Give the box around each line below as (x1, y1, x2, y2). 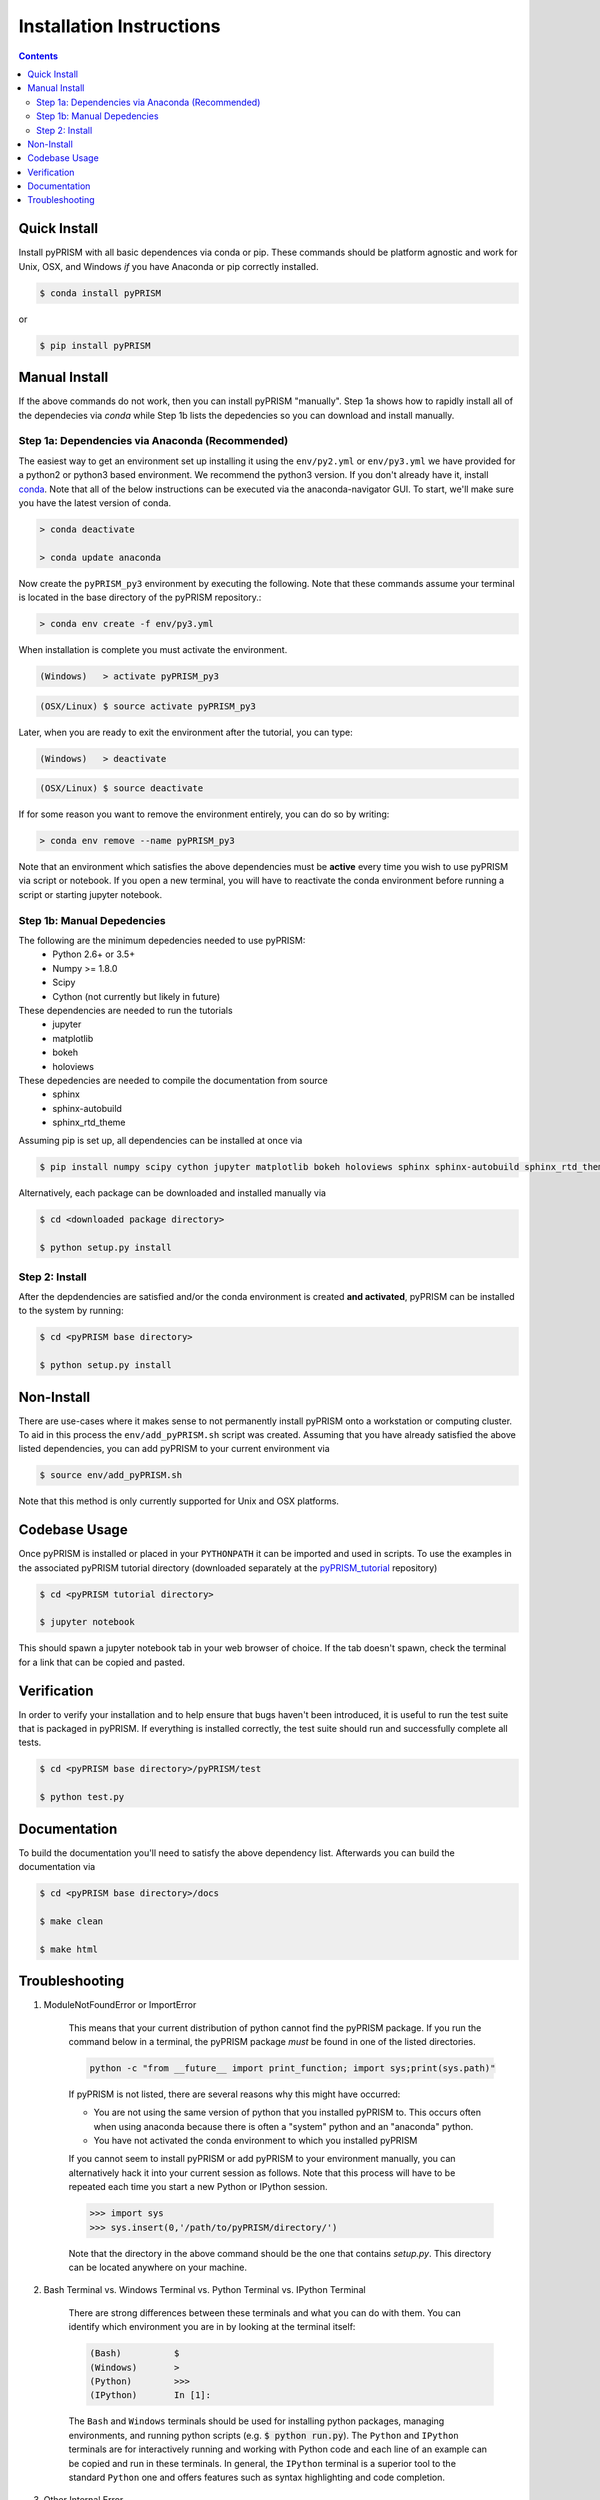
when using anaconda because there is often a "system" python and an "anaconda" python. (93, 2120, 474, 2132)
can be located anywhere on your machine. (68, 2261, 247, 2274)
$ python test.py (39, 1791, 125, 1803)
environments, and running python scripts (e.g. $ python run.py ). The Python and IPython (68, 2429, 459, 2441)
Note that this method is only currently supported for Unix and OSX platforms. (18, 1495, 340, 1507)
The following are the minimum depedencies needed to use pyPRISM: (18, 935, 306, 946)
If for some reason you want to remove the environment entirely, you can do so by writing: (18, 808, 390, 820)
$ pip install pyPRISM (39, 340, 151, 351)
